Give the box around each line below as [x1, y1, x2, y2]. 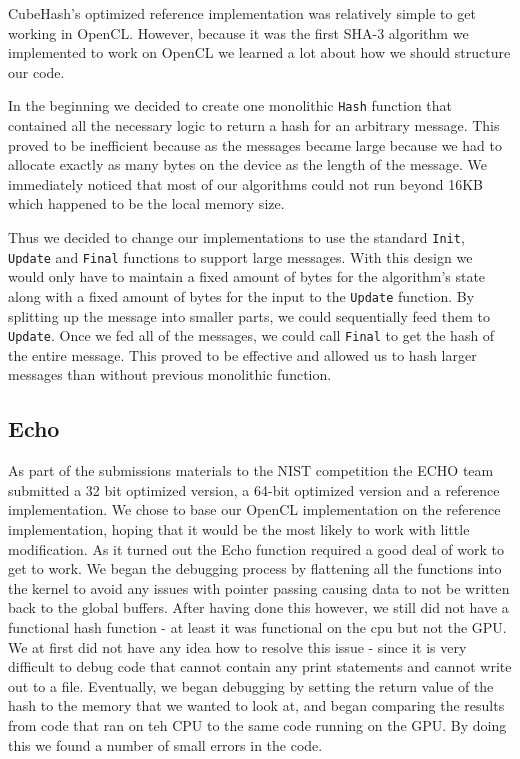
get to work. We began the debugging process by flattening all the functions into [8, 558, 502, 579]
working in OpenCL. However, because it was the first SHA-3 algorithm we [8, 22, 469, 43]
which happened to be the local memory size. [8, 193, 285, 214]
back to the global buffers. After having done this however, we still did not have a [8, 597, 509, 618]
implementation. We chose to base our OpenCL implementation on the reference [8, 499, 501, 520]
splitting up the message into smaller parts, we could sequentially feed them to [8, 305, 490, 326]
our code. [8, 61, 65, 82]
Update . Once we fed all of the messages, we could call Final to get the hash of [8, 325, 495, 346]
